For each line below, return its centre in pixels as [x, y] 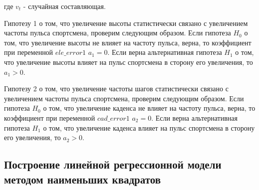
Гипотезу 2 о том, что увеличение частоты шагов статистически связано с [116, 89]
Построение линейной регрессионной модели [113, 164]
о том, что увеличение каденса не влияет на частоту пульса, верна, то [149, 108]
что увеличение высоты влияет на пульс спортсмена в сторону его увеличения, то [129, 62]
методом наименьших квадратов [83, 179]
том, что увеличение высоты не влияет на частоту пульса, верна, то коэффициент [128, 42]
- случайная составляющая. [64, 6]
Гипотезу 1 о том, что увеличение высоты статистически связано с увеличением [126, 23]
